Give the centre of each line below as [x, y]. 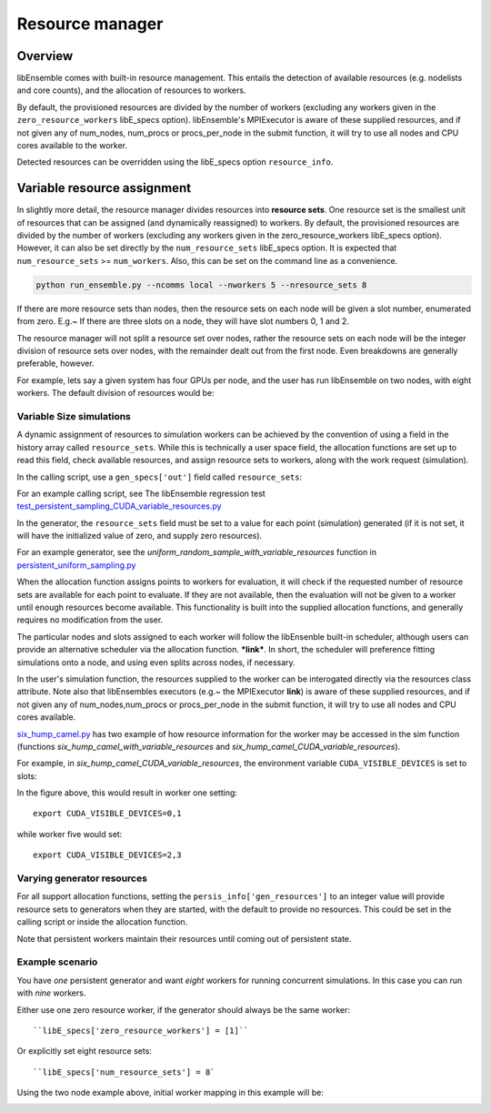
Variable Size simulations [74, 416]
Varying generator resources [82, 878]
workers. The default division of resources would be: [116, 393]
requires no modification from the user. [90, 620]
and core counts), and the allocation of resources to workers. [131, 90]
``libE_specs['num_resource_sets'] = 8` [124, 1072]
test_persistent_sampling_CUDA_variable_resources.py [119, 506]
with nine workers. [51, 993]
